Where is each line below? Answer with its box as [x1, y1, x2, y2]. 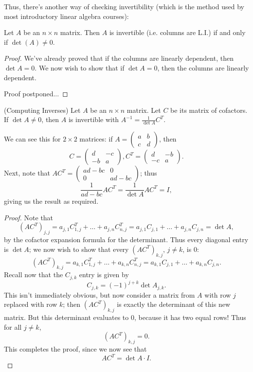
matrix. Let [126, 105, 161, 115]
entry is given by [79, 269, 129, 280]
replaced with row [4, 299, 57, 309]
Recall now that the [4, 269, 63, 280]
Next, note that [4, 168, 50, 178]
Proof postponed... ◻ [4, 89, 68, 99]
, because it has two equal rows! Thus [134, 312, 246, 322]
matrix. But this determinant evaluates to [4, 312, 129, 322]
